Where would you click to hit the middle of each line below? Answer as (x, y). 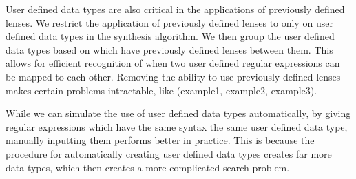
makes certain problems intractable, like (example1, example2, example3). (161, 90)
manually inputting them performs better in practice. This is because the (160, 140)
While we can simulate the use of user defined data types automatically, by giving (178, 113)
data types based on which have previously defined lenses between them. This (169, 49)
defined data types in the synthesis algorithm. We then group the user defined (170, 36)
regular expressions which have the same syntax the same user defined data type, (177, 126)
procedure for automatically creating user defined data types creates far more (169, 153)
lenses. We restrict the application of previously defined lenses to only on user (169, 22)
